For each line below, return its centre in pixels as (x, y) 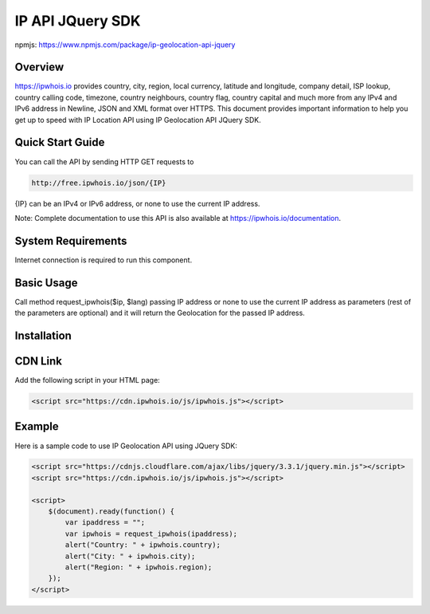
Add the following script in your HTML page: (88, 380)
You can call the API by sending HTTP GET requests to (104, 161)
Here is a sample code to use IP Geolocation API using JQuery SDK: (126, 446)
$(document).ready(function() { (111, 512)
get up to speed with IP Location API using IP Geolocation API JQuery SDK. (138, 120)
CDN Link (39, 361)
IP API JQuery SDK (78, 21)
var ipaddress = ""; (105, 523)
